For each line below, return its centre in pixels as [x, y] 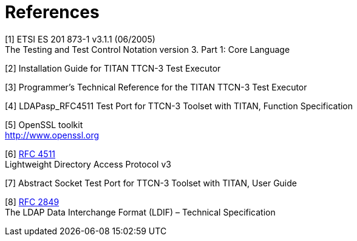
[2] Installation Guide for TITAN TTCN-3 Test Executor [113, 68]
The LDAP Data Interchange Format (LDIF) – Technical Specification [140, 212]
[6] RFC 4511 [30, 154]
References [52, 12]
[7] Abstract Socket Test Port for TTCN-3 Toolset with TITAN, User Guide [151, 183]
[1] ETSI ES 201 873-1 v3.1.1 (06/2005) [80, 39]
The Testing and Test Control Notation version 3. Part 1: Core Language [148, 49]
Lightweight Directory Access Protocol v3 [88, 164]
